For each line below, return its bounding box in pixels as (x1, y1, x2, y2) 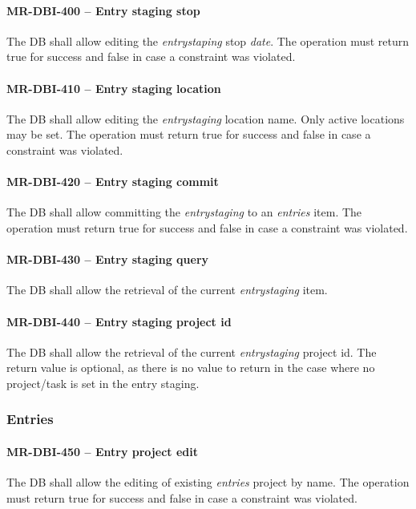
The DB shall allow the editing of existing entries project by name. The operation (6, 474, 410, 491)
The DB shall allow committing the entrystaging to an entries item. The (6, 204, 362, 220)
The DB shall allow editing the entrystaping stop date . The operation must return (6, 32, 410, 49)
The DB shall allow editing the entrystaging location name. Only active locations (6, 110, 405, 127)
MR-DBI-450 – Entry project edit (6, 442, 198, 459)
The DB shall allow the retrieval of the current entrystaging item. (6, 281, 328, 298)
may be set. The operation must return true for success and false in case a (6, 126, 371, 143)
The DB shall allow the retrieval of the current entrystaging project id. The (6, 343, 377, 360)
